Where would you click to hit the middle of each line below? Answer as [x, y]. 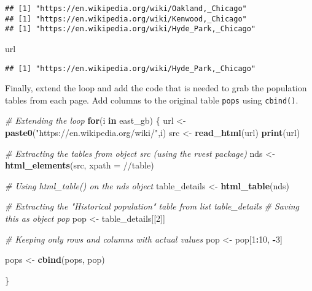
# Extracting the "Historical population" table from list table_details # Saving [152, 206]
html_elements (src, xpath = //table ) [80, 165]
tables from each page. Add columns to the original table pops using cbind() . [152, 100]
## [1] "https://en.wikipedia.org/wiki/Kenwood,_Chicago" [126, 19]
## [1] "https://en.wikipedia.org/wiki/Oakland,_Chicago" [126, 9]
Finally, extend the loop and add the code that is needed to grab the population [156, 88]
